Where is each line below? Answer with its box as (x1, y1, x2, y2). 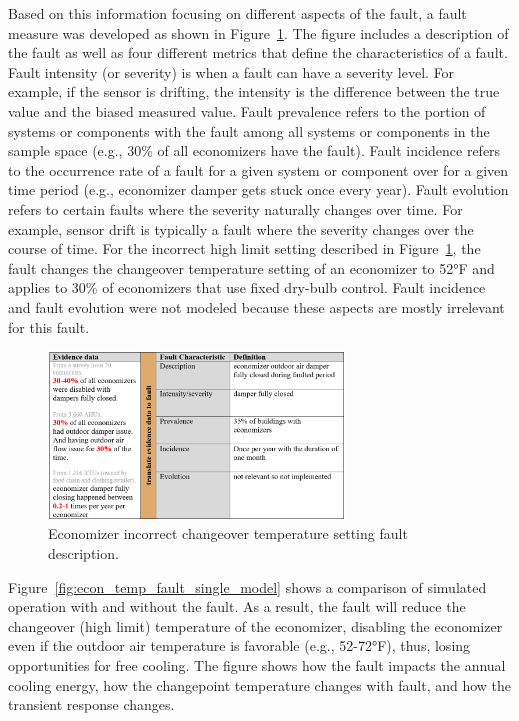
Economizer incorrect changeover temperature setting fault (48, 523, 408, 544)
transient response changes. (8, 694, 175, 715)
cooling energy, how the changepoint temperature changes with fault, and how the (8, 674, 512, 695)
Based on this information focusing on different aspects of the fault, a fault (8, 3, 467, 23)
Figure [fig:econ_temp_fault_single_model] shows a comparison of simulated (8, 576, 487, 597)
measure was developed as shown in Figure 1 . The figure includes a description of (8, 22, 509, 43)
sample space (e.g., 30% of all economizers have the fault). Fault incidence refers (8, 140, 501, 161)
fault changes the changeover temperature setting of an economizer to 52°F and (8, 257, 495, 278)
